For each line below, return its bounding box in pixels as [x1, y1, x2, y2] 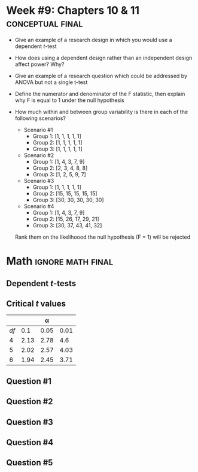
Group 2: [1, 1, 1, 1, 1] [32, 139, 83, 146]
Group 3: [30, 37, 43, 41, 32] [32, 221, 102, 229]
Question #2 [6, 396, 53, 407]
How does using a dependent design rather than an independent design [14, 54, 193, 61]
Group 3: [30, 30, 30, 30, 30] [32, 196, 104, 203]
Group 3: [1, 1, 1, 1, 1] [32, 145, 83, 152]
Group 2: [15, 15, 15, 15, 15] [32, 190, 98, 197]
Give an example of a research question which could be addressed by [14, 72, 187, 79]
